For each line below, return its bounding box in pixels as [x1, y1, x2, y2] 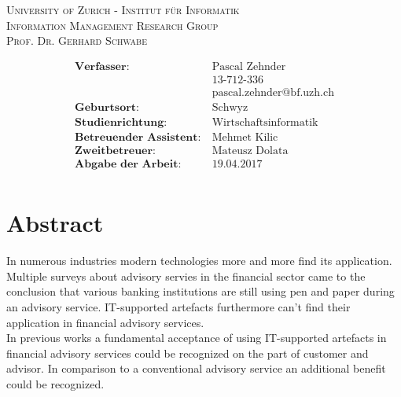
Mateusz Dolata [212, 145, 289, 156]
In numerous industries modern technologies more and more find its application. [6, 252, 392, 269]
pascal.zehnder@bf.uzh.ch [212, 86, 335, 98]
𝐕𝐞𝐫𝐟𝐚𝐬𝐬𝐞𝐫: [74, 61, 130, 72]
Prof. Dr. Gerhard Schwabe [6, 32, 147, 49]
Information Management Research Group [6, 17, 219, 33]
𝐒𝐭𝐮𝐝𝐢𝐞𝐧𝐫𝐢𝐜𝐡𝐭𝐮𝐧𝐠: [74, 116, 167, 128]
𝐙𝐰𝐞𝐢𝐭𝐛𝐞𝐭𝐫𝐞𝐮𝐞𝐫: [74, 145, 156, 156]
